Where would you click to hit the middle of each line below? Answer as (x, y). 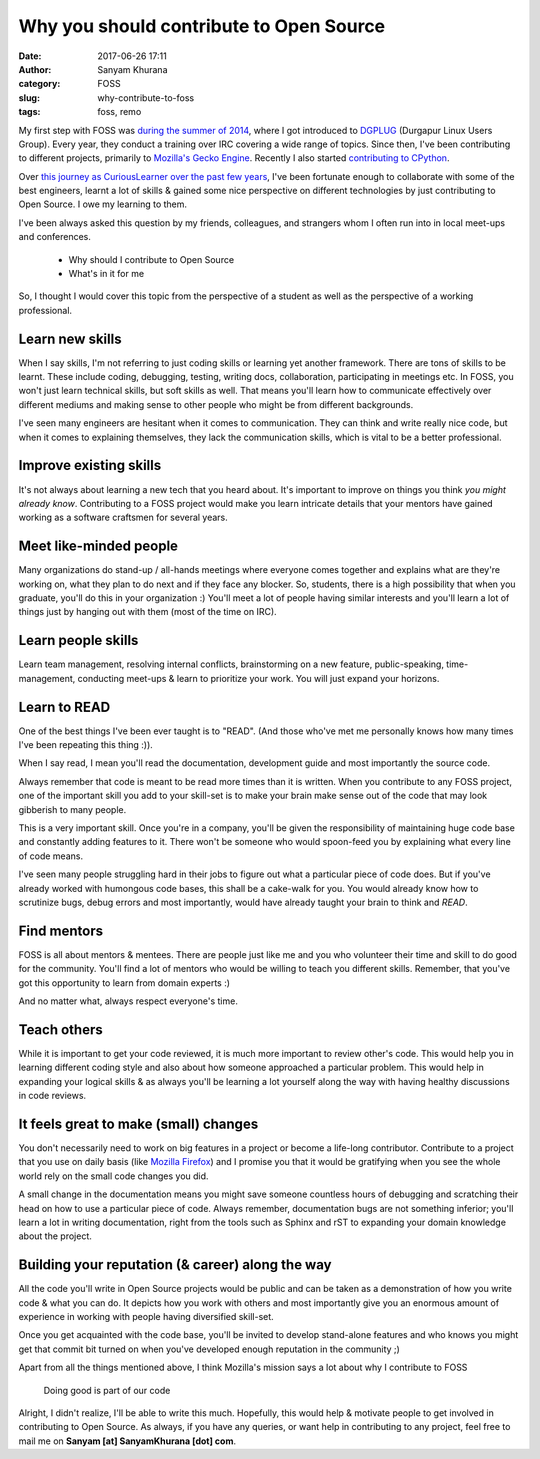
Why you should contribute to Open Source (202, 26)
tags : (29, 112)
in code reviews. (52, 1096)
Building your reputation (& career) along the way (175, 1265)
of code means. (51, 856)
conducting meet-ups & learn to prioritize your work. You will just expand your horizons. (258, 678)
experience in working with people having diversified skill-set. (146, 1317)
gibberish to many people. (72, 809)
